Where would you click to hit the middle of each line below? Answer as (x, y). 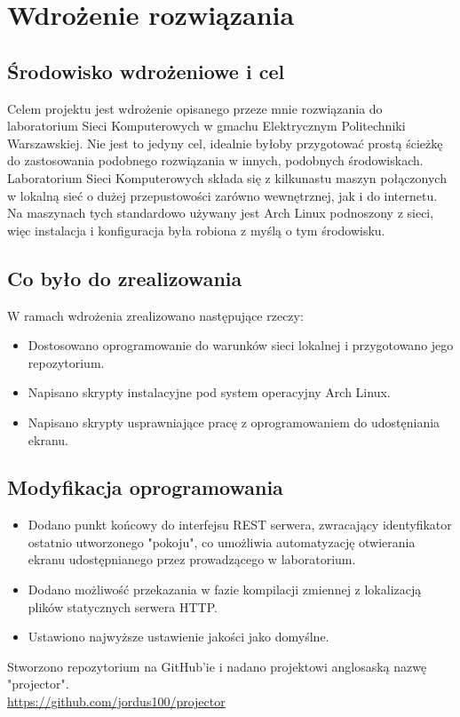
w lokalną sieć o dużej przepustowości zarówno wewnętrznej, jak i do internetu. (222, 195)
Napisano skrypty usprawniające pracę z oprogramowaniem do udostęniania (234, 422)
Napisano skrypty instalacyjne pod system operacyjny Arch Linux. (209, 392)
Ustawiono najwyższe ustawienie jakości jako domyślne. (178, 637)
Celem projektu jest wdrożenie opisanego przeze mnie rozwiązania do (195, 108)
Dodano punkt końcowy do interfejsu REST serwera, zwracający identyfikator (240, 525)
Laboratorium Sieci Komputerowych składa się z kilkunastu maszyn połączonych (227, 177)
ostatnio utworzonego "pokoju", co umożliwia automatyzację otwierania (222, 542)
